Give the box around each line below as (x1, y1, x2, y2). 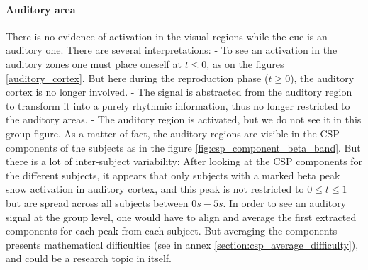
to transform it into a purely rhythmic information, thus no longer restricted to (6, 98, 350, 113)
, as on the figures (206, 56, 284, 71)
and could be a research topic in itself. (6, 251, 172, 266)
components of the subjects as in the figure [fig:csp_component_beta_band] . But (6, 140, 361, 154)
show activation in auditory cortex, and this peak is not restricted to (6, 181, 304, 196)
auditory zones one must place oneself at (6, 56, 182, 71)
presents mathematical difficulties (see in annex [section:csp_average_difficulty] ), (6, 237, 359, 252)
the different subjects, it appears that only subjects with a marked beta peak (6, 167, 340, 182)
